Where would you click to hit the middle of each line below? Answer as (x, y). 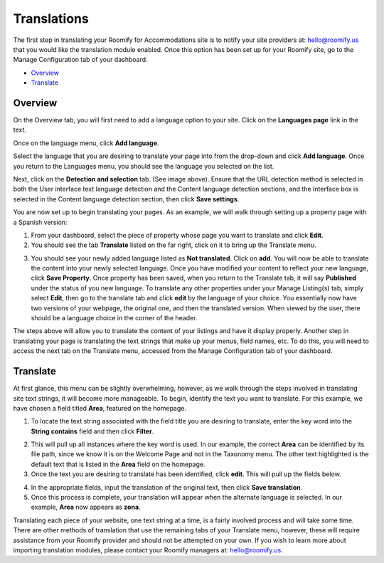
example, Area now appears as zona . (86, 507)
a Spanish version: (40, 222)
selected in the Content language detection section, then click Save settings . (126, 199)
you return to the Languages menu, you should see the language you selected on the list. (144, 166)
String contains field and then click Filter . (92, 431)
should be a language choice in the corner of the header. (114, 318)
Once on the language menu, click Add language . (86, 143)
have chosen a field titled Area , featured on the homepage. (100, 408)
